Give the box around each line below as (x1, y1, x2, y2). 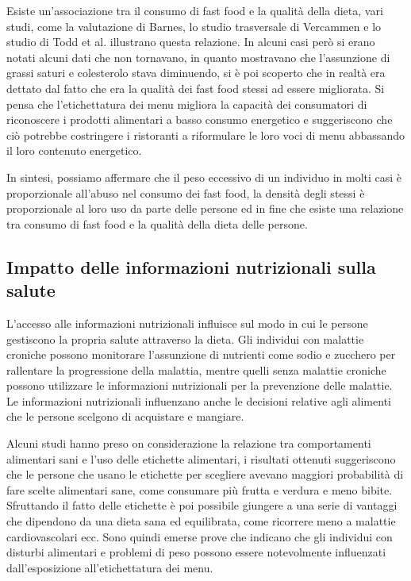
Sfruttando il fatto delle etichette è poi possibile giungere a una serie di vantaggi (6, 497, 398, 514)
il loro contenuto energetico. (6, 142, 142, 159)
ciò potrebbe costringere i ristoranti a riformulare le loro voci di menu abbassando (6, 126, 405, 143)
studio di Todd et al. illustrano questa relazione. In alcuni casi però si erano (6, 33, 375, 50)
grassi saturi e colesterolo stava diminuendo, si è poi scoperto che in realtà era (6, 64, 386, 81)
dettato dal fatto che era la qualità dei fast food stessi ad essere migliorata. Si (6, 79, 385, 96)
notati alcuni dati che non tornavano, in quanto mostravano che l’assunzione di (6, 48, 390, 65)
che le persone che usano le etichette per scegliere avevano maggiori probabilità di (6, 466, 404, 483)
